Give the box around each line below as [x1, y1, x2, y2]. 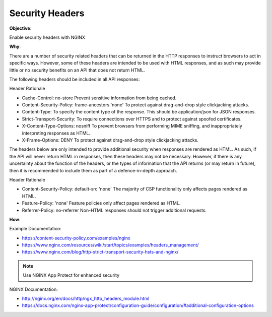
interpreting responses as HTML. [22, 130, 91, 136]
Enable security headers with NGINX [9, 34, 86, 40]
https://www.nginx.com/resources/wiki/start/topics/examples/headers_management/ [22, 242, 199, 248]
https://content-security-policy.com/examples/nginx [22, 235, 130, 241]
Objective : [9, 25, 32, 31]
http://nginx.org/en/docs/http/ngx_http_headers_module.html [22, 295, 150, 302]
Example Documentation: [9, 226, 61, 232]
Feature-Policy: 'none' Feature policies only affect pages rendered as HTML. [22, 200, 181, 206]
